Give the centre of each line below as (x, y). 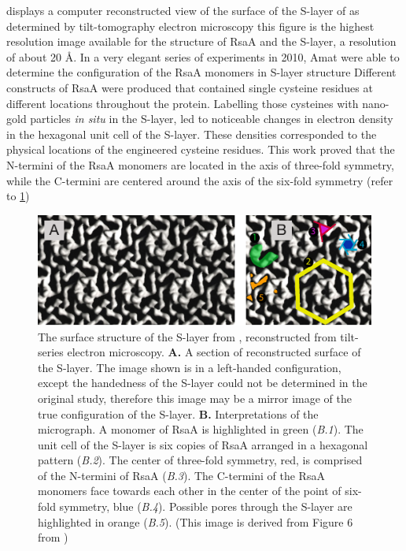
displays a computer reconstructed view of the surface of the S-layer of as (183, 10)
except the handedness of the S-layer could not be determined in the (203, 383)
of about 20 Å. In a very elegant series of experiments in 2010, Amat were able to (203, 56)
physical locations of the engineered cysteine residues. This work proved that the (201, 149)
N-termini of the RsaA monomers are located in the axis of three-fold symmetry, (200, 164)
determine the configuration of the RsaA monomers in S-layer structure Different (201, 72)
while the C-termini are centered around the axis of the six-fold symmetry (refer (200, 180)
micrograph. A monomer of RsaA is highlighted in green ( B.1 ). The (201, 429)
